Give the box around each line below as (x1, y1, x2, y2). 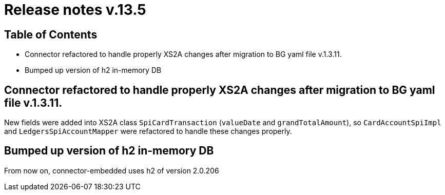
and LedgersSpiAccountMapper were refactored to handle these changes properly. (4, 127, 292, 136)
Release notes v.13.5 (4, 1, 146, 18)
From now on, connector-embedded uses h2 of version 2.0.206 (4, 166, 219, 175)
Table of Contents (4, 28, 98, 41)
